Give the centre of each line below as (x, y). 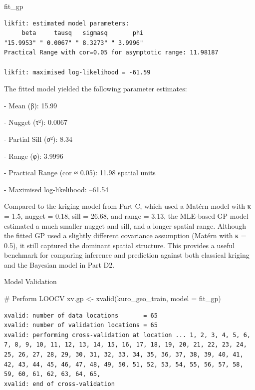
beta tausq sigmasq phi (83, 33)
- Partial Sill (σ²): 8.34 (38, 139)
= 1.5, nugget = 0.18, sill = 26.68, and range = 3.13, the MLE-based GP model (126, 215)
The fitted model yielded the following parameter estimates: (96, 89)
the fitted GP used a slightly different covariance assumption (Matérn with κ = (125, 235)
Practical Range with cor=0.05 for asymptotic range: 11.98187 (111, 53)
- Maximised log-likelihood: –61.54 (56, 189)
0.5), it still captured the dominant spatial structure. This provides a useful (119, 245)
